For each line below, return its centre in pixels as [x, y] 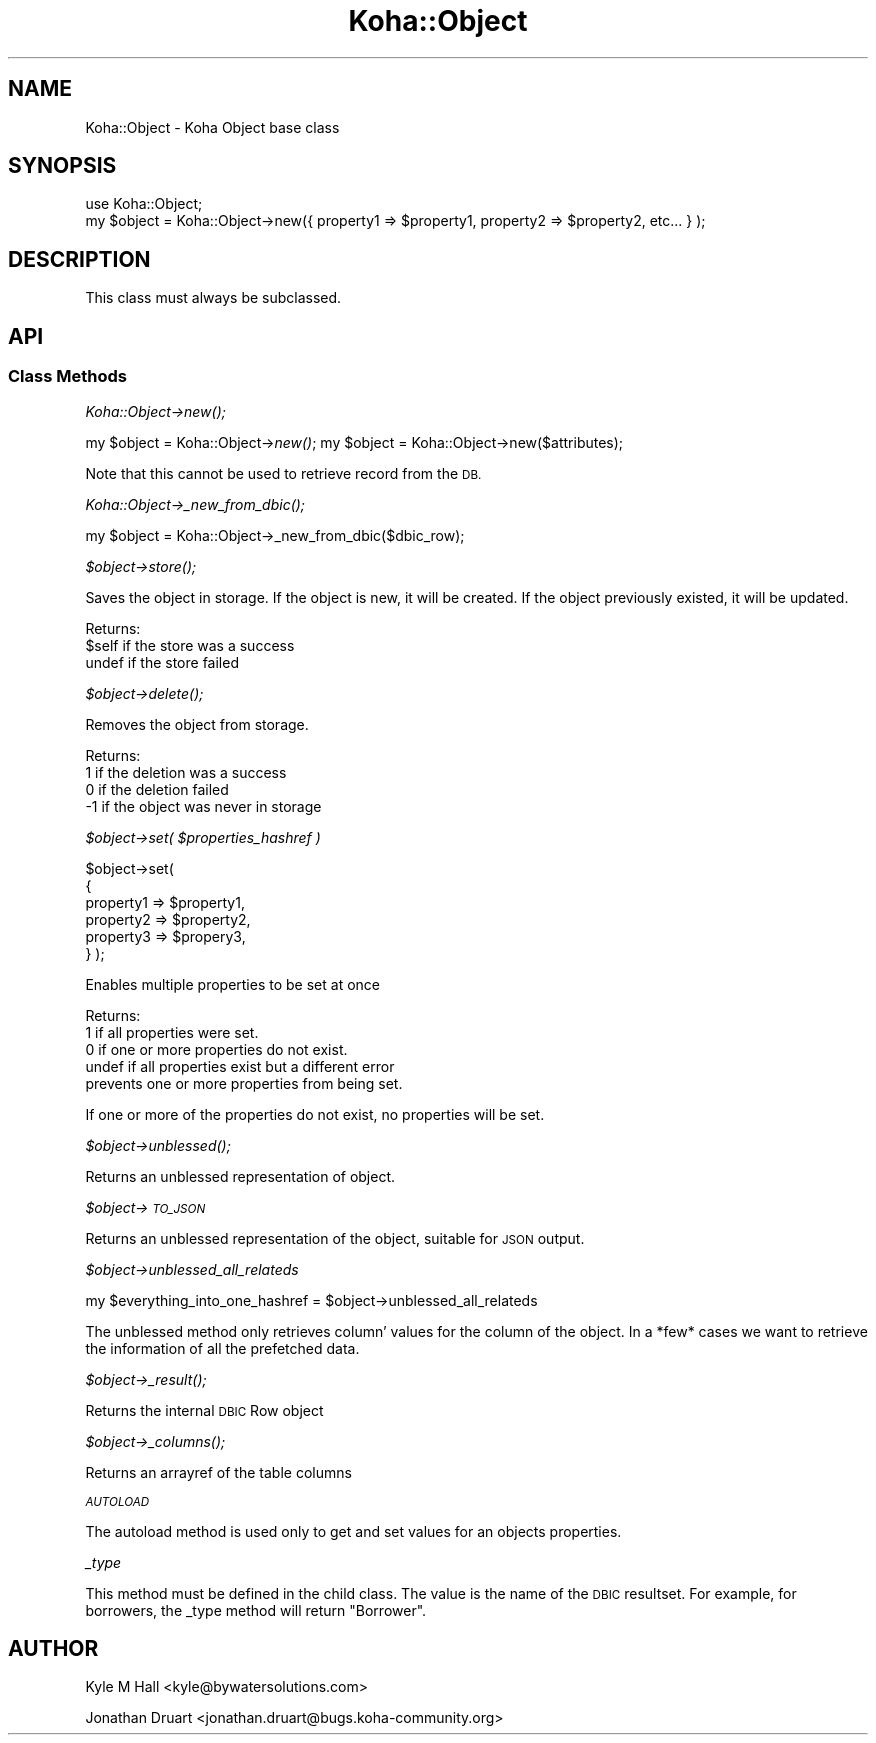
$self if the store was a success [190, 645]
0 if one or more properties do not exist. [216, 1049]
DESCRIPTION [79, 259]
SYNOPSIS [62, 166]
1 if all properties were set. [172, 1032]
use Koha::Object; [144, 204]
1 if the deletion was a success [186, 772]
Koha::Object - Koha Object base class [212, 127]
